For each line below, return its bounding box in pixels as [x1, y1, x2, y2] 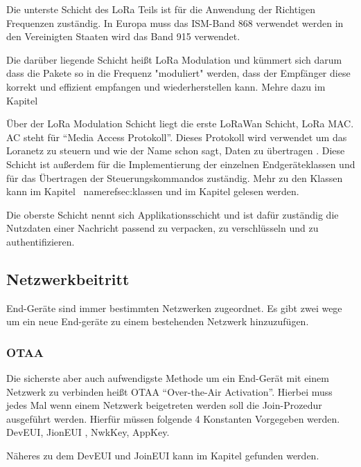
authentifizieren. [6, 234, 75, 248]
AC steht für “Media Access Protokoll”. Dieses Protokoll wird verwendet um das [6, 129, 347, 144]
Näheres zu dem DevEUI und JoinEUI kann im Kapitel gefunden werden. [6, 448, 319, 463]
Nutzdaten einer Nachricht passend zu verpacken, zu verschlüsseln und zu [6, 221, 319, 235]
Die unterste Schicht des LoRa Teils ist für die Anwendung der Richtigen [6, 2, 316, 16]
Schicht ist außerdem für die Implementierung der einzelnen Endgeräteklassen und [6, 156, 355, 171]
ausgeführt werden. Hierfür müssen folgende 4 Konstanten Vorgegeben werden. [6, 411, 340, 425]
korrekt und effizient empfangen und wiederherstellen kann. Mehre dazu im [6, 79, 326, 93]
